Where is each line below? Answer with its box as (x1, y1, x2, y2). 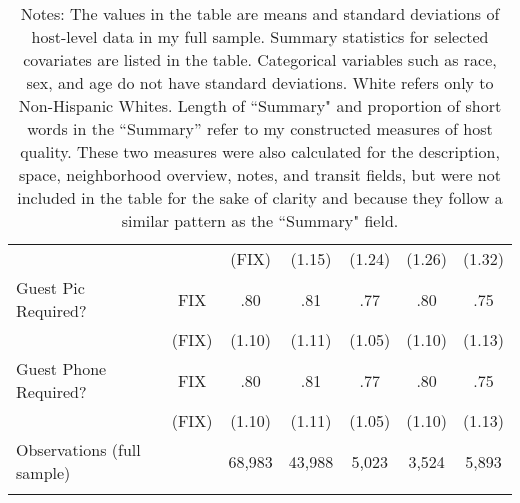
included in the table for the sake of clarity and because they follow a (17, 186, 503, 209)
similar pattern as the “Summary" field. (121, 209, 399, 232)
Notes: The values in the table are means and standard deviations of (20, 2, 500, 25)
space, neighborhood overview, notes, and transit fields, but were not (19, 163, 501, 186)
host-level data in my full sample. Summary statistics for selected (31, 25, 489, 48)
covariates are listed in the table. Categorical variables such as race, (23, 48, 497, 71)
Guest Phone (16, 357, 107, 380)
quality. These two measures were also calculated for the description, (20, 140, 500, 163)
